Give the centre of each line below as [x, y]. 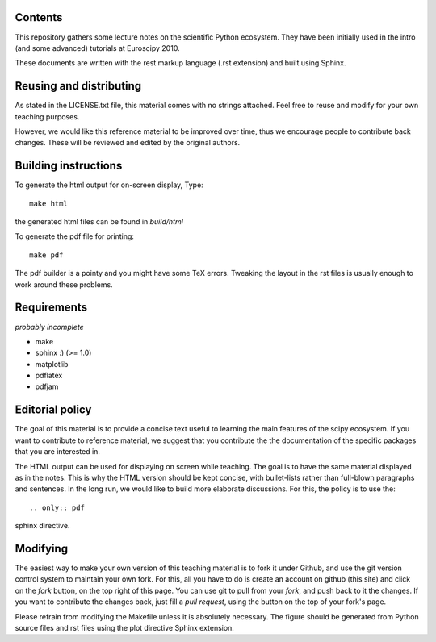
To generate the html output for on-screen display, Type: [109, 185]
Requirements [51, 308]
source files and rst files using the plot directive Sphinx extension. [124, 627]
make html [48, 203]
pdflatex [49, 376]
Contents [39, 17]
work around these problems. [64, 284]
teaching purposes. [47, 116]
